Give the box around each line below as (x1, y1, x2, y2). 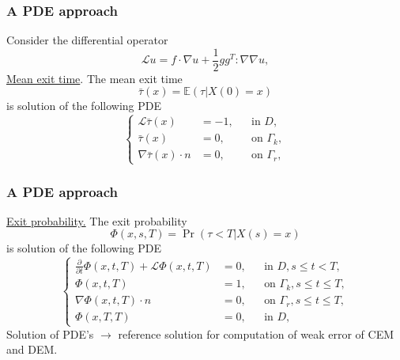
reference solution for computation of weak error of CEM (118, 325, 394, 342)
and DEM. (6, 341, 58, 358)
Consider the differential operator (6, 32, 168, 48)
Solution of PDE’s (6, 325, 94, 342)
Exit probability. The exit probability (6, 212, 187, 229)
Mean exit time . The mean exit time (6, 70, 183, 86)
